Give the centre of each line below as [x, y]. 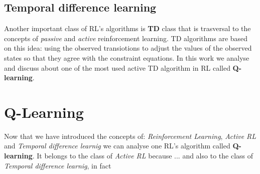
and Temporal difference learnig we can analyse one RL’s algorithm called [117, 146]
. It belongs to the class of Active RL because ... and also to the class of [143, 156]
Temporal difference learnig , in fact [58, 165]
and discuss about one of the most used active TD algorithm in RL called [117, 67]
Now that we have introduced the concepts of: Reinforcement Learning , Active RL [130, 136]
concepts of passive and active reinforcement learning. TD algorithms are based [126, 38]
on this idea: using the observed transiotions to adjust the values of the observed [128, 48]
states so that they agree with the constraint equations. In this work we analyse [127, 57]
